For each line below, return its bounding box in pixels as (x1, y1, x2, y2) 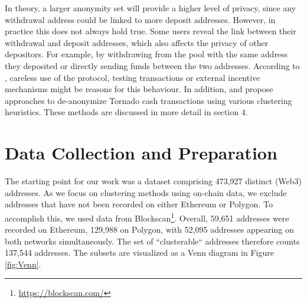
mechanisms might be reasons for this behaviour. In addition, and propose (5, 83, 273, 95)
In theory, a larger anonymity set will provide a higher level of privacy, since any (5, 2, 296, 14)
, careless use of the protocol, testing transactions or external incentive (5, 71, 260, 83)
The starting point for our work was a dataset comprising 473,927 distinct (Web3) (5, 175, 302, 187)
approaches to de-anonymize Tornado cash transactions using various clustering (5, 94, 292, 106)
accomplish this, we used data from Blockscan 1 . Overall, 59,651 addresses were (5, 210, 289, 224)
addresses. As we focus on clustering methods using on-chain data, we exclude (5, 186, 287, 198)
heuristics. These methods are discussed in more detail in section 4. (5, 106, 248, 118)
